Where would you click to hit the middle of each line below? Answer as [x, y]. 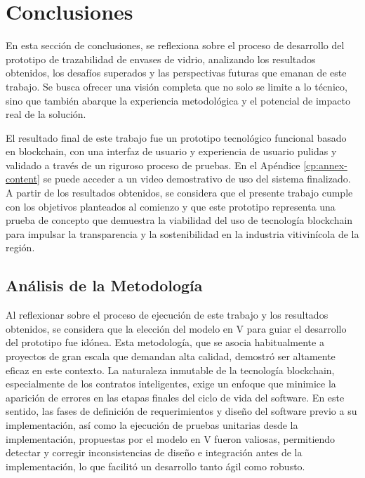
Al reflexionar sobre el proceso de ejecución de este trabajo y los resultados [167, 315]
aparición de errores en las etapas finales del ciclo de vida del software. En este [175, 397]
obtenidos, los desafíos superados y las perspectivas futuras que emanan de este [176, 73]
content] [23, 179]
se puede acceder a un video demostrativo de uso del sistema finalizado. [197, 179]
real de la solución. [46, 114]
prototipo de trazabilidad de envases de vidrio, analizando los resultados [161, 59]
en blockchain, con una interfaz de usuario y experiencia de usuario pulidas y [171, 151]
